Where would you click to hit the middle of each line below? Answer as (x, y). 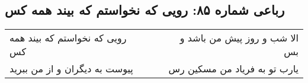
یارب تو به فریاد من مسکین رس (233, 69)
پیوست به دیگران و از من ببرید (71, 69)
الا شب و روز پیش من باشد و (239, 38)
